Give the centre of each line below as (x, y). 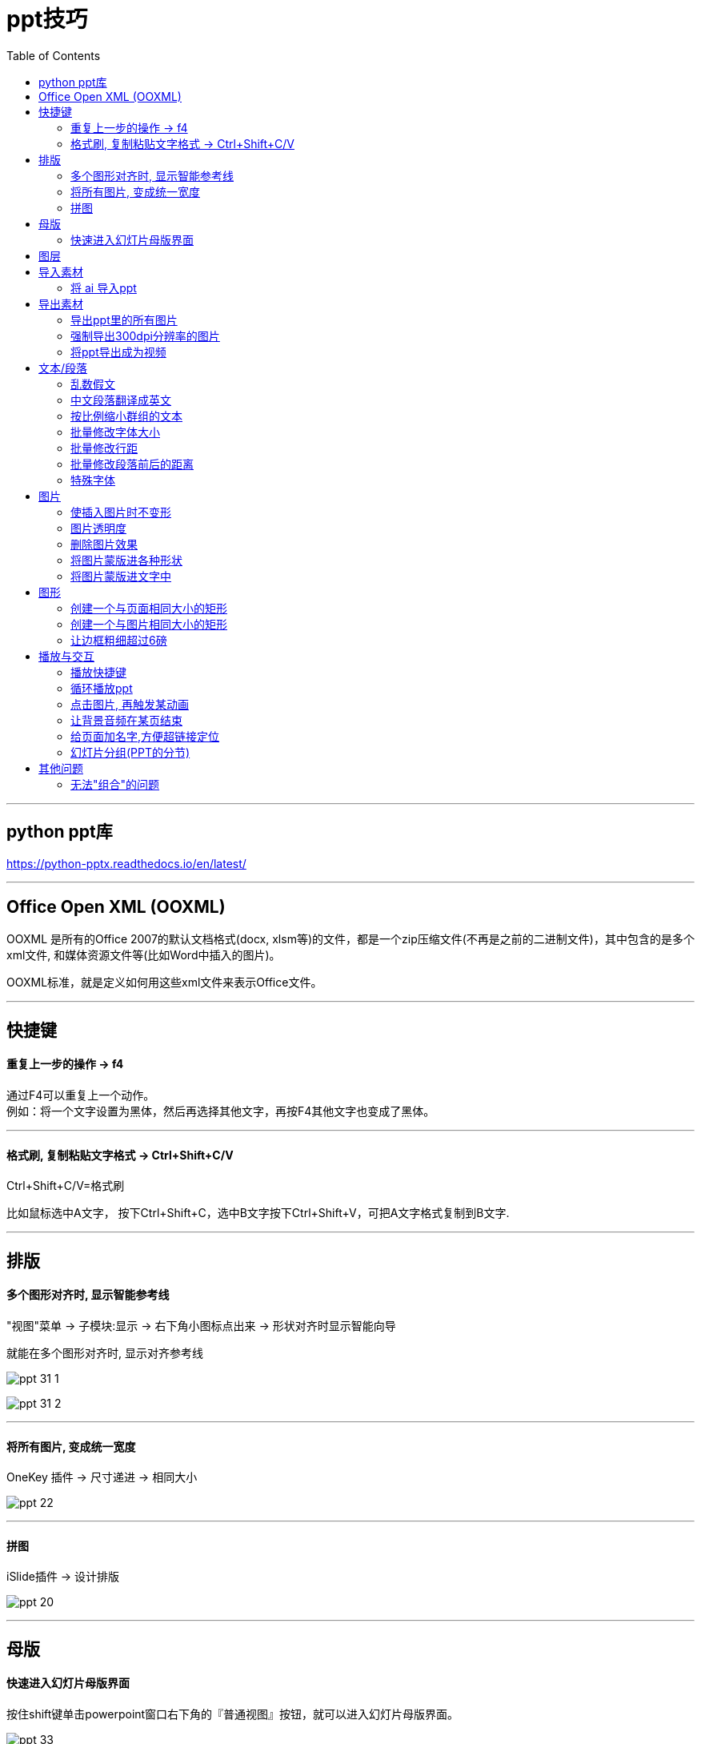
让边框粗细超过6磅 (119, 640)
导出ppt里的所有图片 (124, 319)
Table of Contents (54, 55)
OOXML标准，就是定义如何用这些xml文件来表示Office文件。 (164, 983)
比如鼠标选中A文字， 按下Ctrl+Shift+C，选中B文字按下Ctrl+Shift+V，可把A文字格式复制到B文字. (258, 1213)
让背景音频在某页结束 (126, 720)
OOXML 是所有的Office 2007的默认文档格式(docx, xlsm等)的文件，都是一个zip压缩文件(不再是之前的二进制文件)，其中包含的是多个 (350, 939)
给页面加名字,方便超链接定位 (145, 736)
